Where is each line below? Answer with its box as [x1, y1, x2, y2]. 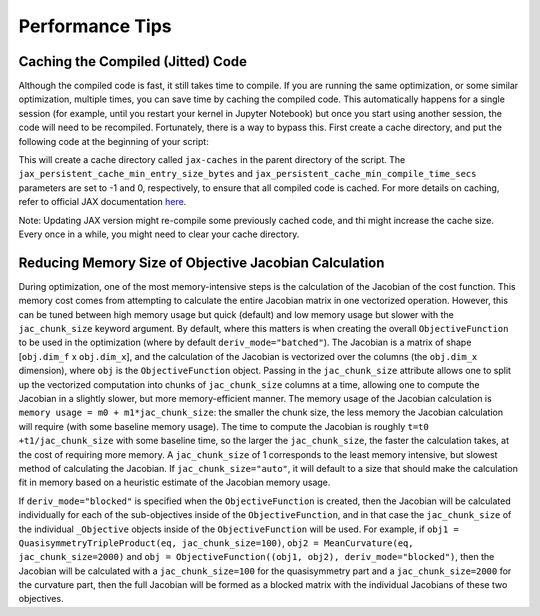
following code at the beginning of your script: [18, 135, 209, 147]
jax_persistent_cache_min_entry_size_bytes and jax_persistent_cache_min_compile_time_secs [18, 168, 477, 180]
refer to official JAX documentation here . [18, 196, 187, 208]
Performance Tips [18, 15, 172, 37]
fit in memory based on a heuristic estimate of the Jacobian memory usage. [18, 476, 331, 489]
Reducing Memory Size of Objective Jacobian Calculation [18, 254, 385, 271]
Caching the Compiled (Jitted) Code [18, 53, 248, 70]
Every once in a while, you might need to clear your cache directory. [18, 228, 300, 240]
